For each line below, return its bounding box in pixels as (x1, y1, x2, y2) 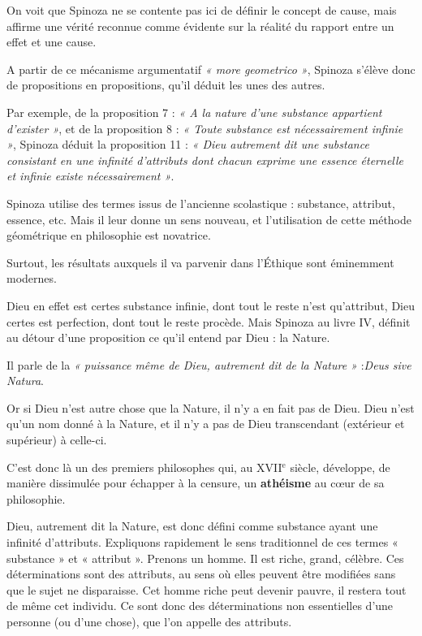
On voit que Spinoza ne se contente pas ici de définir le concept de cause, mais (6, 2, 397, 18)
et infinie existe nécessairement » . (6, 167, 174, 184)
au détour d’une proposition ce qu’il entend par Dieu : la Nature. (6, 329, 330, 346)
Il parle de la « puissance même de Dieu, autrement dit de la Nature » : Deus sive (6, 356, 411, 373)
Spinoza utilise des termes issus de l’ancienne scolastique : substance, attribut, (6, 194, 395, 211)
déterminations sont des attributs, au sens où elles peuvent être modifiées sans (6, 565, 396, 582)
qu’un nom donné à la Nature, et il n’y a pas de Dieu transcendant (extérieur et (6, 415, 405, 432)
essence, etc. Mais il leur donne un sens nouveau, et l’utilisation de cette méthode (6, 210, 412, 227)
